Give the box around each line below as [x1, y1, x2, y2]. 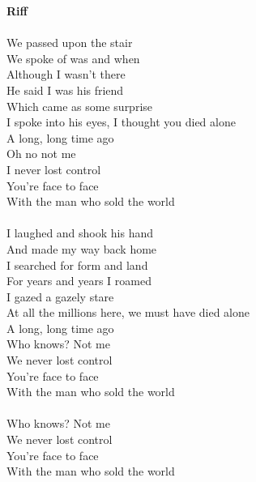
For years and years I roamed [6, 272, 151, 289]
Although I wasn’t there [6, 66, 126, 83]
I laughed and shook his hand [6, 224, 154, 241]
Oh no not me [6, 145, 76, 162]
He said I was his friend [6, 81, 124, 98]
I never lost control [6, 160, 101, 177]
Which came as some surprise [6, 97, 153, 114]
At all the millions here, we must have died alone [6, 304, 250, 321]
